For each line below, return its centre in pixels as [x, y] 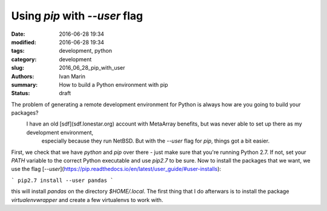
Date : [18, 34]
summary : [25, 84]
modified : [24, 42]
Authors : [23, 76]
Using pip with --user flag [77, 16]
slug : [18, 68]
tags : [18, 51]
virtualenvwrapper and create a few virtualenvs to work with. [87, 199]
